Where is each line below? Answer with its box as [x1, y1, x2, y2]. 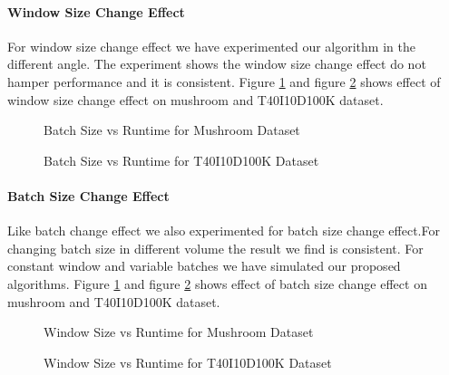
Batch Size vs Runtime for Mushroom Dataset [44, 120, 300, 139]
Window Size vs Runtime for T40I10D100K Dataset [44, 352, 332, 371]
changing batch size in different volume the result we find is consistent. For [7, 238, 424, 257]
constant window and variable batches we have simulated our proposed [7, 256, 401, 275]
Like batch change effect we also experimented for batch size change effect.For [7, 221, 440, 240]
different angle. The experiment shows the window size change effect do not [7, 54, 426, 73]
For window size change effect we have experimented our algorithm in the [7, 36, 415, 55]
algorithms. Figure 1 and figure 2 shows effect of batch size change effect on [7, 274, 427, 293]
